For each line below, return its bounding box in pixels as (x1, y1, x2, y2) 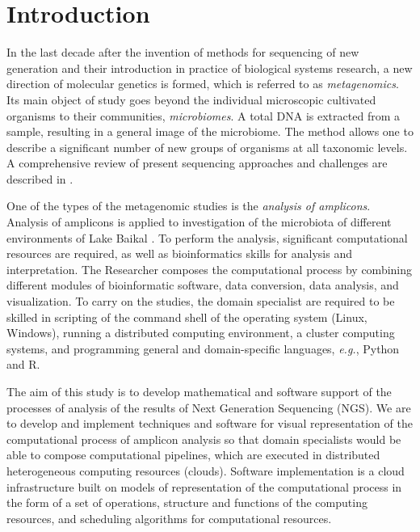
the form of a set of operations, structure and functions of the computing (6, 494, 367, 511)
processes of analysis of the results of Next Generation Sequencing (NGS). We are (6, 399, 411, 416)
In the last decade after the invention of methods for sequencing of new (6, 44, 359, 61)
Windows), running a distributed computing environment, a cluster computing (6, 324, 395, 341)
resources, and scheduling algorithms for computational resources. (6, 509, 332, 526)
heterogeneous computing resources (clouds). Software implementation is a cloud (6, 462, 405, 479)
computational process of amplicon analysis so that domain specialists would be (6, 430, 401, 447)
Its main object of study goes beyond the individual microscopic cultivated (6, 91, 376, 108)
